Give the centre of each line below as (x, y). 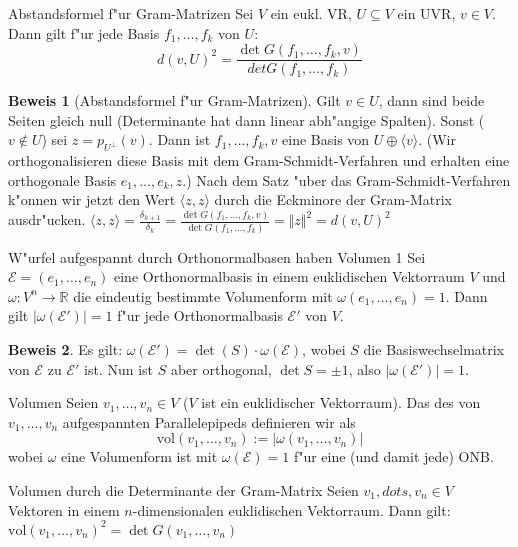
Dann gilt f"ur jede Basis (84, 32)
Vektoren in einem (64, 509)
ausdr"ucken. (47, 219)
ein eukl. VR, (311, 13)
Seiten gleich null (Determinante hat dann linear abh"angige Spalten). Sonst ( (246, 119)
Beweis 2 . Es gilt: (65, 349)
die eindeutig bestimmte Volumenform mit (203, 295)
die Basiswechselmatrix (434, 349)
